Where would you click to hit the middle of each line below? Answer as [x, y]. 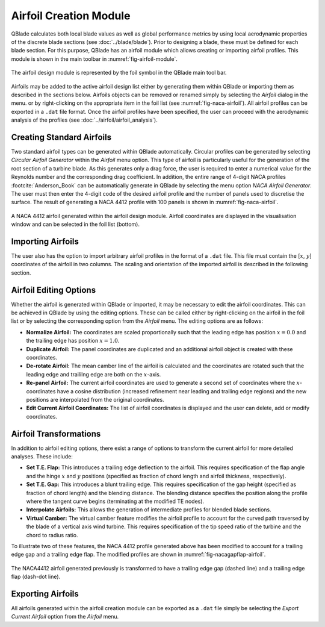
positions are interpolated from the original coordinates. [95, 399]
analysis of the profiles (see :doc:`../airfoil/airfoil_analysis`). [84, 120]
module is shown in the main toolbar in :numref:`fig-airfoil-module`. [94, 59]
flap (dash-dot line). [36, 577]
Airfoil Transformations [56, 434]
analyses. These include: [42, 457]
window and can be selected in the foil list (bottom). [75, 224]
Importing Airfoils [45, 241]
